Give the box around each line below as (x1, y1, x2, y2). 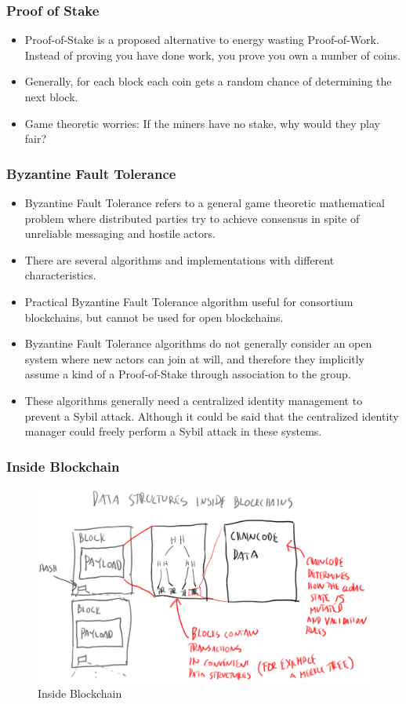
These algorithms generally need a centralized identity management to (24, 392, 363, 408)
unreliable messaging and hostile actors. (24, 225, 216, 242)
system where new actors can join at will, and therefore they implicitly (24, 350, 364, 367)
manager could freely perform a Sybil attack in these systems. (24, 423, 322, 440)
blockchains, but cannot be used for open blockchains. (24, 308, 284, 325)
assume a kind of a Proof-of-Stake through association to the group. (24, 366, 351, 382)
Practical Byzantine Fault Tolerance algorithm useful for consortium (24, 293, 353, 309)
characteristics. (24, 267, 96, 283)
